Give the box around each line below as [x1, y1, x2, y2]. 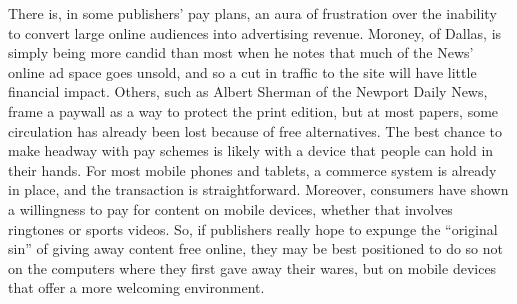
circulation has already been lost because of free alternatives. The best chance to [8, 120, 503, 141]
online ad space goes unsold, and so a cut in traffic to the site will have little [8, 61, 477, 82]
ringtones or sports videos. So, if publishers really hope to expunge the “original [8, 218, 498, 239]
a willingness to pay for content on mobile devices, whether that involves [8, 198, 453, 219]
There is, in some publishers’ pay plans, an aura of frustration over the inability [8, 3, 497, 23]
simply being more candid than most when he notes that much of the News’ [8, 42, 474, 63]
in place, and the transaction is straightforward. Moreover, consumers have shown [8, 179, 509, 200]
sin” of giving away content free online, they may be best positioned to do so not [8, 238, 503, 259]
